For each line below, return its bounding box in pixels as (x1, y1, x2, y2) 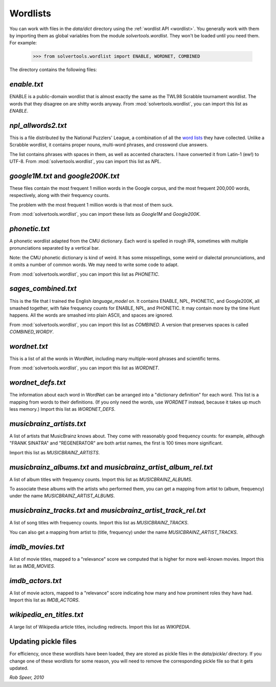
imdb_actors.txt (9, 576, 62, 585)
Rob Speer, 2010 (9, 674, 44, 680)
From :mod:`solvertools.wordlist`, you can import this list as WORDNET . (9, 365, 159, 371)
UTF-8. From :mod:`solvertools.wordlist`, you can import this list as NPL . (9, 159, 162, 165)
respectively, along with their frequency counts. (9, 192, 110, 198)
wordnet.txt (9, 342, 48, 350)
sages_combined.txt (9, 284, 77, 293)
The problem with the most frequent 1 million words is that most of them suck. (9, 202, 174, 208)
